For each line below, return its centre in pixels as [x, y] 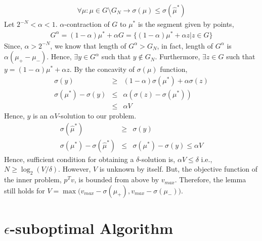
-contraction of [87, 24]
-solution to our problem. [97, 116]
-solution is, [157, 159]
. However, [75, 169]
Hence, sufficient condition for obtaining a [69, 159]
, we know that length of [88, 45]
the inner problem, [33, 179]
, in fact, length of [185, 45]
